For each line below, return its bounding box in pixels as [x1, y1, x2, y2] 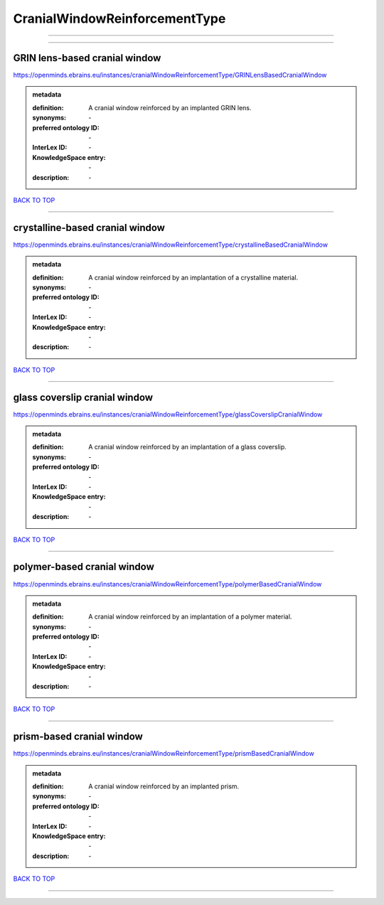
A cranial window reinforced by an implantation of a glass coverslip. [88, 443, 287, 451]
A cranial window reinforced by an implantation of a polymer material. [88, 612, 292, 621]
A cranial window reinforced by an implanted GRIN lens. [88, 103, 252, 112]
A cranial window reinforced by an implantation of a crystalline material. [88, 273, 299, 282]
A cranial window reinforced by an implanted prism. [88, 782, 240, 791]
